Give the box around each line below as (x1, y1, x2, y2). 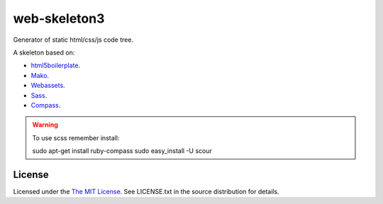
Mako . (30, 71, 50, 79)
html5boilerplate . (30, 61, 81, 70)
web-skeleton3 (13, 11, 105, 26)
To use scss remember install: (32, 133, 120, 142)
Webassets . (30, 81, 65, 90)
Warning (32, 120, 58, 129)
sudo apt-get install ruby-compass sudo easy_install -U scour (32, 147, 212, 155)
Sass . (30, 91, 48, 99)
